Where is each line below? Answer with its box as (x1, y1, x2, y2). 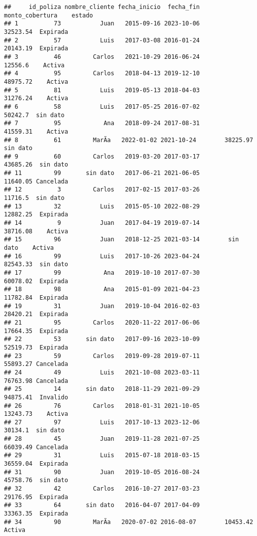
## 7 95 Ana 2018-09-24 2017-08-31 (4, 120, 200, 127)
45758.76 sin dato (4, 477, 68, 484)
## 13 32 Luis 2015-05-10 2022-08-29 (4, 202, 200, 210)
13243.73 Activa (4, 410, 68, 418)
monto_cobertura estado (4, 11, 93, 19)
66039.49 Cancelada (4, 443, 68, 451)
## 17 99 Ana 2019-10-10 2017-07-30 (4, 269, 200, 276)
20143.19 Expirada (4, 45, 68, 52)
